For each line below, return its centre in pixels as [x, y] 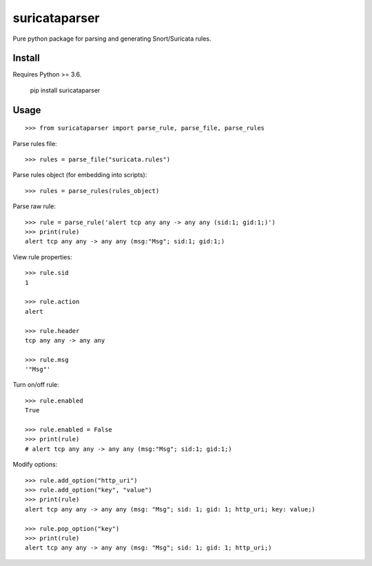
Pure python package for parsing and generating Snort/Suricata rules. [112, 39]
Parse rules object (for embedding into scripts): [80, 175]
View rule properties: [42, 257]
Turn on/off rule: [36, 385]
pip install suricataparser [65, 90]
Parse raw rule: [34, 206]
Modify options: [35, 465]
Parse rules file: [35, 143]
